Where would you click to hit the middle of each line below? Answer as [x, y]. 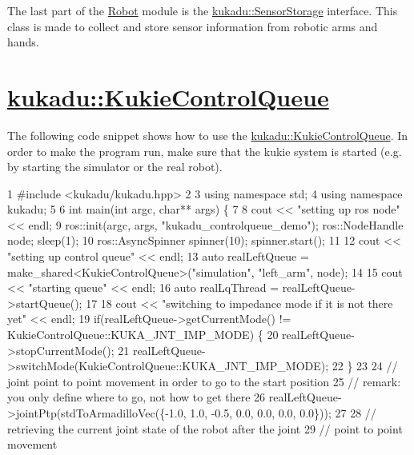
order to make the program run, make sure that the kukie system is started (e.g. [205, 151]
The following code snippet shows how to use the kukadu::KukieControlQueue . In [208, 135]
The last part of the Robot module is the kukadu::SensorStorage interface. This [203, 10]
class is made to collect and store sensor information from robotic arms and [193, 26]
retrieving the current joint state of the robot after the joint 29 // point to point [205, 428]
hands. [23, 42]
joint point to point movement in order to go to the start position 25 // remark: [204, 381]
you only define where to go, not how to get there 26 [137, 397]
